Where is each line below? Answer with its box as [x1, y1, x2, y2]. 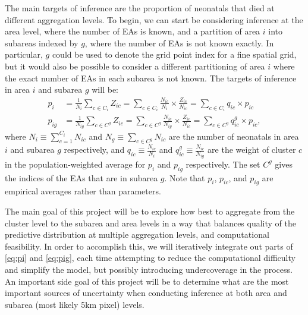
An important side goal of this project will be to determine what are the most [5, 275, 289, 287]
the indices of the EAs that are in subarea [5, 171, 158, 184]
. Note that [164, 171, 205, 184]
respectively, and [64, 143, 125, 156]
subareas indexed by [5, 36, 78, 49]
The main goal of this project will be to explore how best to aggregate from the [5, 205, 295, 218]
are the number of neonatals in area [168, 130, 299, 142]
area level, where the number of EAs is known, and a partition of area [5, 25, 260, 37]
